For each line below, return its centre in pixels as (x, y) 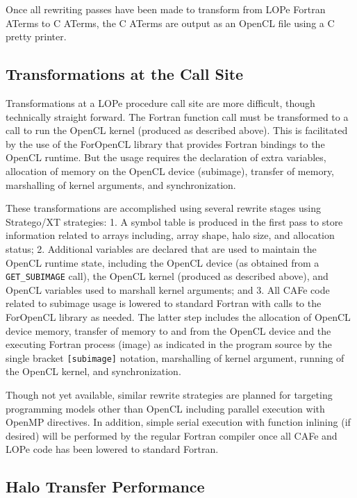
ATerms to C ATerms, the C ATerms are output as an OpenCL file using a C (170, 23)
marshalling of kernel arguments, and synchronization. (121, 184)
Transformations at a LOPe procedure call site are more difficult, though (160, 102)
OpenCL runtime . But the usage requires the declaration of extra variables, (166, 157)
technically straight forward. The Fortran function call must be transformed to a (177, 116)
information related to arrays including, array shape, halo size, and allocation (170, 235)
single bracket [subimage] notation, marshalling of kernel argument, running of (175, 357)
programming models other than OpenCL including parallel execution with (165, 408)
